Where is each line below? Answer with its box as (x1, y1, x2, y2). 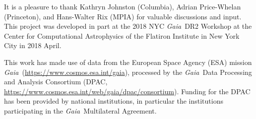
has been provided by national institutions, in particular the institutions (4, 96, 223, 106)
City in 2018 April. (4, 40, 62, 51)
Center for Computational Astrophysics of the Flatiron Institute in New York (4, 30, 240, 41)
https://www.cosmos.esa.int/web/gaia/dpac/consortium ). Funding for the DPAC (4, 86, 251, 96)
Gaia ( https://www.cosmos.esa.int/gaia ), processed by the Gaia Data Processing (4, 66, 252, 77)
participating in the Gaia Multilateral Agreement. (4, 105, 157, 116)
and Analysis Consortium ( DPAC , (4, 76, 108, 87)
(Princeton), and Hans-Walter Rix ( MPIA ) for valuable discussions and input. (4, 11, 242, 21)
